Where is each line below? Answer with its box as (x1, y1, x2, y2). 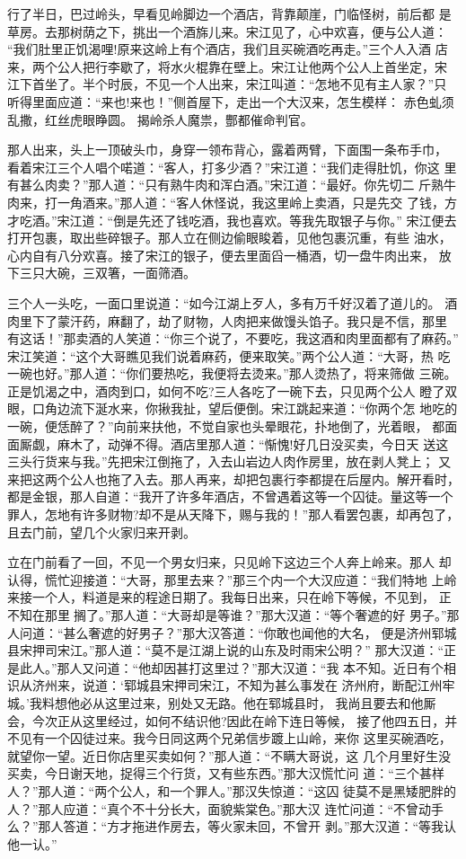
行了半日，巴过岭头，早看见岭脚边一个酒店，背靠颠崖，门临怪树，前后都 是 (7, 4, 452, 22)
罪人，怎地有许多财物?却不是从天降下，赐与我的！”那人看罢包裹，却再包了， (7, 505, 460, 524)
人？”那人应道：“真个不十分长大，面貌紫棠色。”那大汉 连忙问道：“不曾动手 (7, 799, 444, 818)
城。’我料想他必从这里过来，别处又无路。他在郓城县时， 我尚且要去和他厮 (7, 693, 436, 712)
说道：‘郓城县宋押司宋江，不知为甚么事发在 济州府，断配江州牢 (82, 676, 455, 695)
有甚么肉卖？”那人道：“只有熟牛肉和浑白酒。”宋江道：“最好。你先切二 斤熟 (7, 175, 444, 194)
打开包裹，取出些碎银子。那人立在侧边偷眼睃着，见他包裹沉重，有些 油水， (7, 228, 452, 247)
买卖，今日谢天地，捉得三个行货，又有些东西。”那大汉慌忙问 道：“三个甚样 (7, 764, 444, 783)
